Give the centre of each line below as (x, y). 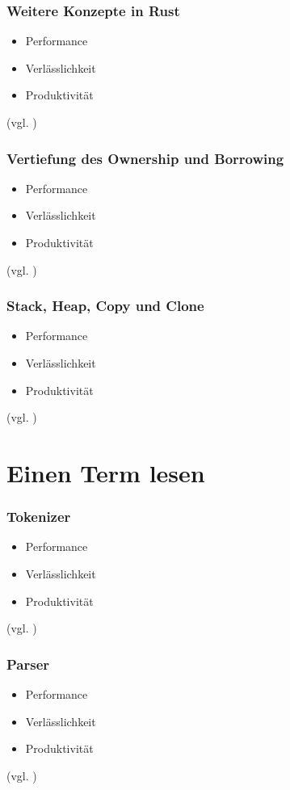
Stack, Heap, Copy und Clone (105, 306)
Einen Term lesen (106, 472)
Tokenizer (39, 517)
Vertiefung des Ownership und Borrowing (145, 158)
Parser (28, 664)
